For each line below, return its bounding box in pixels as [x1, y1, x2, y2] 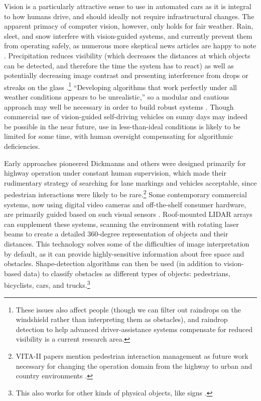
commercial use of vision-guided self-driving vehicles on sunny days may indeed [4, 111, 248, 122]
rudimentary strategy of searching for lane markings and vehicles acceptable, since [4, 177, 257, 188]
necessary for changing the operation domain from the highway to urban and [16, 360, 252, 371]
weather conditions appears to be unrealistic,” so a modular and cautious [4, 92, 229, 102]
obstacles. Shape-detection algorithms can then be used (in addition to [4, 258, 221, 269]
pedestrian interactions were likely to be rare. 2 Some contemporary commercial [4, 188, 247, 199]
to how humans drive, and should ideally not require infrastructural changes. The [4, 11, 254, 21]
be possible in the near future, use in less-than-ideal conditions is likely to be [4, 121, 240, 131]
